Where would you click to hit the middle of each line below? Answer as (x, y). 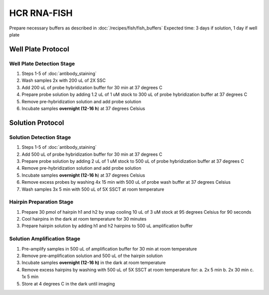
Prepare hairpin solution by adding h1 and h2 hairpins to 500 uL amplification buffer (107, 226)
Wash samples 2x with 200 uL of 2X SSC (64, 80)
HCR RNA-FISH (41, 13)
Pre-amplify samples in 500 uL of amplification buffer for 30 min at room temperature (109, 249)
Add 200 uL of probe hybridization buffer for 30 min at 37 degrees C (92, 87)
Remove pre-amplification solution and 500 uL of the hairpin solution (92, 256)
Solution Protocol (37, 123)
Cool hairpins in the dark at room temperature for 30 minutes (84, 219)
